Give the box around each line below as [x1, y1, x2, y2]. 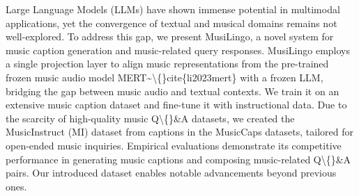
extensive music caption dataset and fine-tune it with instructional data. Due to [6, 97, 347, 112]
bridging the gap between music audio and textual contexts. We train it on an [6, 83, 339, 98]
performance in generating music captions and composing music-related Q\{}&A [6, 152, 351, 166]
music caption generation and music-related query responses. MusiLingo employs [6, 42, 350, 57]
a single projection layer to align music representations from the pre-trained [6, 56, 329, 71]
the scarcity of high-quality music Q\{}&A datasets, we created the [6, 111, 295, 125]
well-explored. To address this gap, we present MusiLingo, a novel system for [6, 29, 334, 44]
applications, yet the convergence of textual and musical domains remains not [6, 15, 337, 30]
